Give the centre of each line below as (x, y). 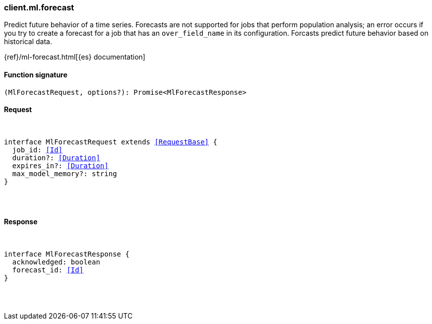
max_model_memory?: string (64, 173)
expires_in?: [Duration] (60, 165)
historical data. (28, 42)
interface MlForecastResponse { (67, 254)
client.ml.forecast (39, 7)
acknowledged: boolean (56, 262)
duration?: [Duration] (56, 158)
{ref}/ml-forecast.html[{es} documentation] (75, 57)
